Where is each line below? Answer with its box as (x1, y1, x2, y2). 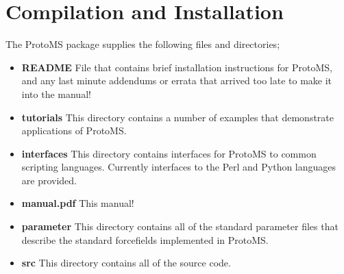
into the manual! (21, 86, 91, 101)
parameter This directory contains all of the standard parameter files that (21, 219, 339, 234)
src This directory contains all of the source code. (21, 256, 231, 270)
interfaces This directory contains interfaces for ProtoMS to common (21, 146, 317, 160)
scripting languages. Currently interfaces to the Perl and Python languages (21, 160, 336, 174)
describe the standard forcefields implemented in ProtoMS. (21, 232, 269, 247)
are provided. (21, 173, 77, 187)
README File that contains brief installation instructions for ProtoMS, (21, 60, 332, 74)
